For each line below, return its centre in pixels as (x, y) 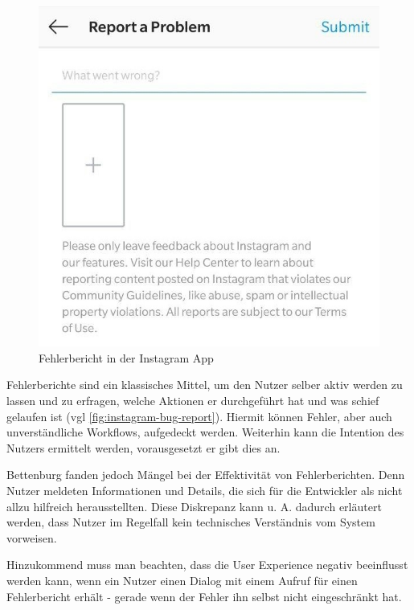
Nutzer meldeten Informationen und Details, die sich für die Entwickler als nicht (205, 491)
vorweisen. (32, 537)
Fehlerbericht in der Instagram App (126, 357)
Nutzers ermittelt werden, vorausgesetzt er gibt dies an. (143, 447)
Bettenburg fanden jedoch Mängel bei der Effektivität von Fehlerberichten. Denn (206, 475)
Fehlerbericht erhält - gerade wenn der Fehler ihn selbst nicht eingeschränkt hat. (204, 596)
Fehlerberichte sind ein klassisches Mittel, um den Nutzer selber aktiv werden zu (205, 385)
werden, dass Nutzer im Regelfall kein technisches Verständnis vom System (191, 522)
